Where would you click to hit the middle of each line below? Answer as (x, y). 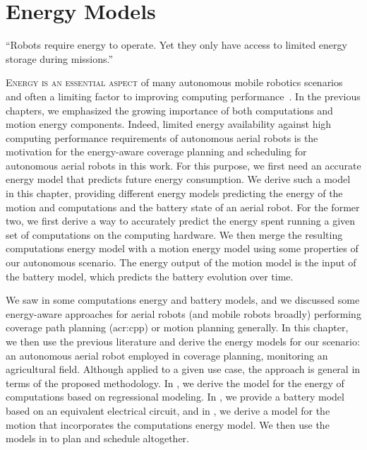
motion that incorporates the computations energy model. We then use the (168, 424)
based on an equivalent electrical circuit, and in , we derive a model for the (168, 410)
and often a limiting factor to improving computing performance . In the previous (183, 96)
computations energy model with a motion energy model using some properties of (182, 248)
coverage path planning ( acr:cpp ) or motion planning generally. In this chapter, (177, 327)
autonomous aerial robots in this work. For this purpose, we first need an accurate (183, 165)
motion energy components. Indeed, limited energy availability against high (169, 124)
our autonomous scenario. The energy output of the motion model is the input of (181, 262)
